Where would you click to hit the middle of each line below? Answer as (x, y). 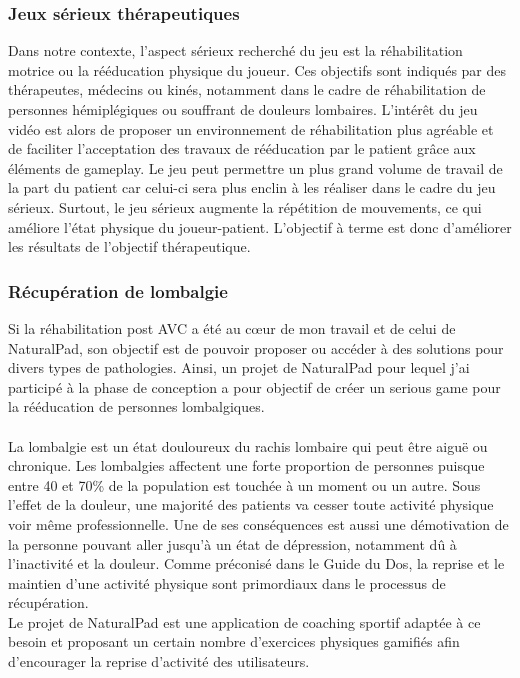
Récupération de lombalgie (118, 290)
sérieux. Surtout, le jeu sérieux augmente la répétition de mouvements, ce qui (245, 206)
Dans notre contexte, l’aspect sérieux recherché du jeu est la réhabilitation (235, 50)
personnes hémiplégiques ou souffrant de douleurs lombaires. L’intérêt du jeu (243, 109)
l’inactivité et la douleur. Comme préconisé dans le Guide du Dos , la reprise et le (256, 563)
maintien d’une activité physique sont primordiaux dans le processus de (227, 582)
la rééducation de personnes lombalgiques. (136, 406)
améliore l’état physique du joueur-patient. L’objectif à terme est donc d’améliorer (260, 226)
